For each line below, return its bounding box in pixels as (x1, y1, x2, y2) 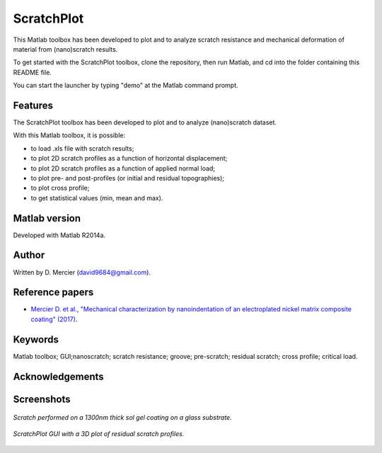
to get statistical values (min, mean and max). (30, 193, 163, 202)
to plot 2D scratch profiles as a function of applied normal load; (30, 164, 216, 173)
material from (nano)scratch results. (13, 45, 118, 53)
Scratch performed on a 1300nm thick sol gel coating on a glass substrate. (13, 413, 233, 422)
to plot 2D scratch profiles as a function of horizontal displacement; (30, 154, 228, 163)
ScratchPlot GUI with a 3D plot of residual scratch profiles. (13, 429, 185, 438)
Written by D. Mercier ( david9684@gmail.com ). (13, 268, 151, 276)
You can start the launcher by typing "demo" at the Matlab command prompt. (13, 81, 238, 90)
